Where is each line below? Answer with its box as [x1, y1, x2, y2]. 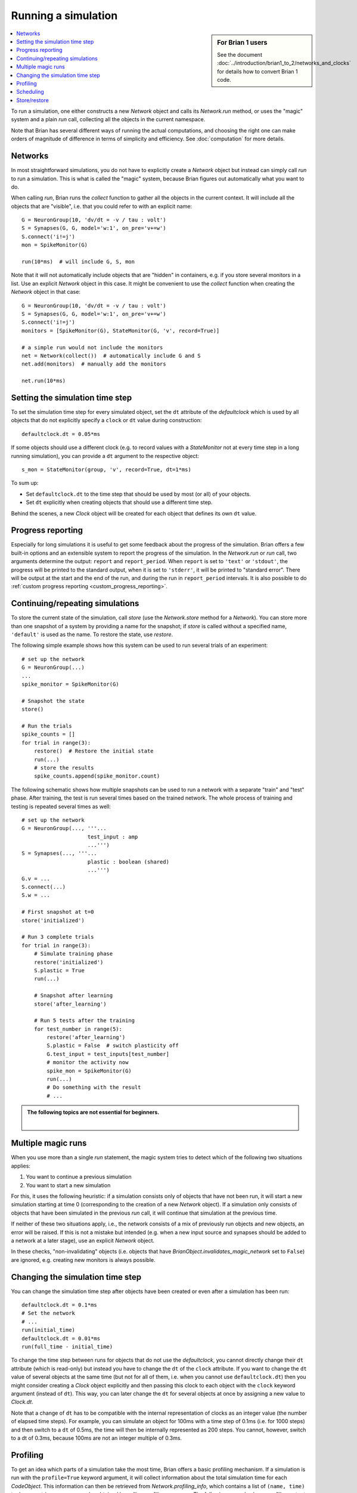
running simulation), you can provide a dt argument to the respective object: [11, 452, 200, 459]
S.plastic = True [33, 967, 85, 973]
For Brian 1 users [217, 38, 268, 47]
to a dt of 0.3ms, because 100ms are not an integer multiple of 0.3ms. [11, 1434, 182, 1442]
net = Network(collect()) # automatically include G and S [21, 352, 201, 359]
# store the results [33, 764, 94, 771]
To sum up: [11, 480, 39, 487]
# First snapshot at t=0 [21, 908, 94, 916]
